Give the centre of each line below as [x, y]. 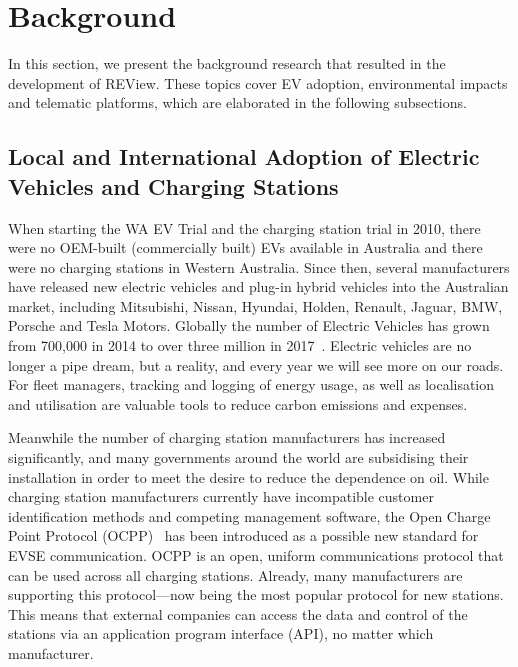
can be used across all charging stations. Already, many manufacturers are [235, 574]
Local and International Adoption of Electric [244, 156]
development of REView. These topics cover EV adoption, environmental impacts [258, 82]
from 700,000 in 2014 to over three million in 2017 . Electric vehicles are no [240, 345]
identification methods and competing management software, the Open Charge [249, 515]
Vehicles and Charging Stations [173, 185]
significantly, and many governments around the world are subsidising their [238, 457]
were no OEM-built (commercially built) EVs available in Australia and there [245, 247]
